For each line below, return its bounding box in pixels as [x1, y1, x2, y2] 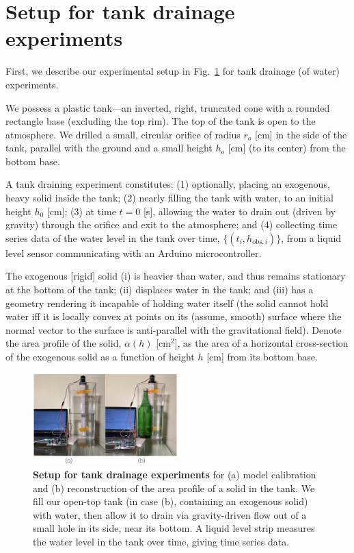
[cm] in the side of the [255, 127, 347, 141]
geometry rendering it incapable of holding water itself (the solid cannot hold [5, 295, 329, 310]
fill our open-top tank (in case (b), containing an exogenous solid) [33, 494, 308, 508]
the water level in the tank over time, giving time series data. [33, 534, 290, 548]
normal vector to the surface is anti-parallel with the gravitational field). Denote [5, 322, 342, 336]
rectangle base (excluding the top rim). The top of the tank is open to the [5, 114, 316, 128]
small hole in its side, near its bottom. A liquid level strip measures [33, 521, 315, 535]
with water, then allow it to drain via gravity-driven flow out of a [33, 507, 307, 521]
